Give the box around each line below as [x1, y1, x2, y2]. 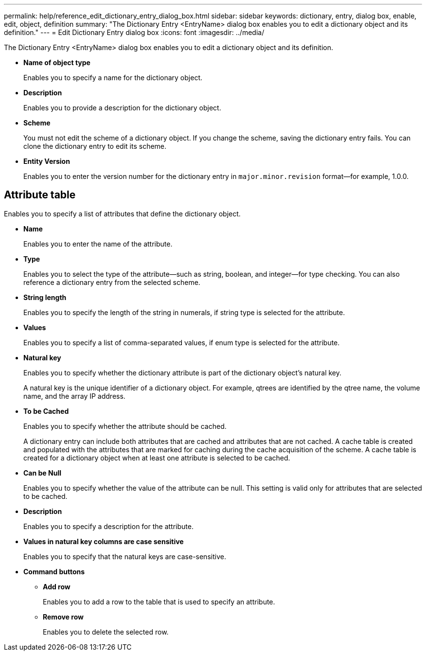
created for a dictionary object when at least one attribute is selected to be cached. [23, 453, 290, 462]
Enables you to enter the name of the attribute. [23, 239, 173, 248]
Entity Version [23, 157, 70, 165]
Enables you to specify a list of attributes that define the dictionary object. [4, 209, 241, 218]
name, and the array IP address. [23, 391, 125, 400]
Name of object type [23, 58, 90, 67]
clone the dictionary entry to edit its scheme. [23, 142, 167, 150]
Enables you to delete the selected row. [43, 627, 169, 636]
